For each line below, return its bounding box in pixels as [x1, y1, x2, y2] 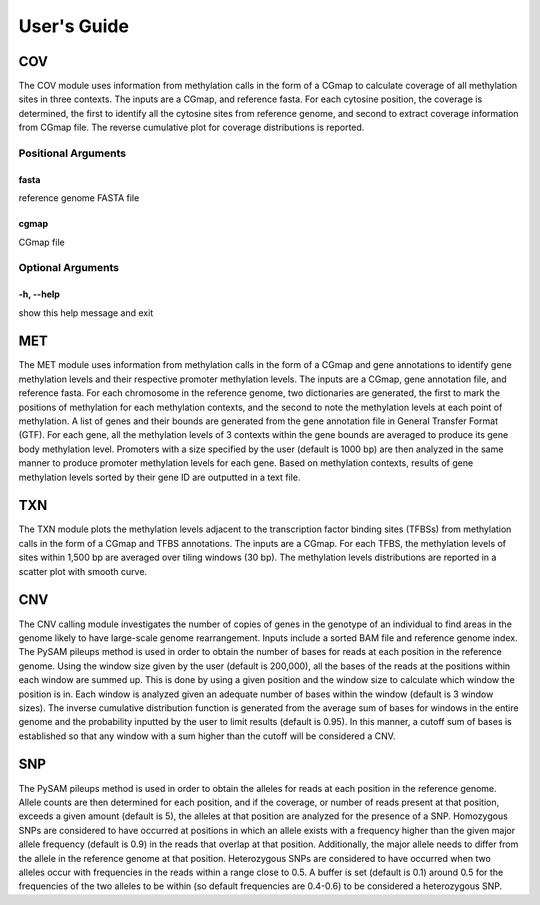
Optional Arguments [18, 261, 120, 275]
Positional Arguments [18, 146, 127, 160]
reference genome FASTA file [18, 192, 140, 204]
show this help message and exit [18, 306, 154, 319]
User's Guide [18, 15, 130, 37]
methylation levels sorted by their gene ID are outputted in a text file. [18, 471, 301, 483]
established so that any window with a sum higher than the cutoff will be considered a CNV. [18, 730, 396, 742]
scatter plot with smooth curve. [18, 565, 148, 577]
